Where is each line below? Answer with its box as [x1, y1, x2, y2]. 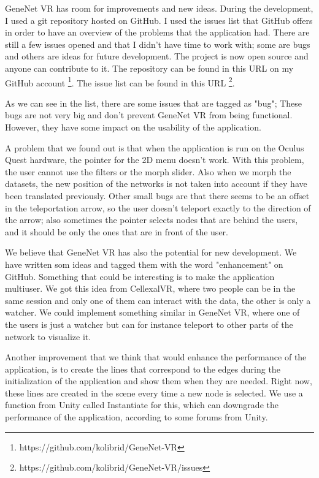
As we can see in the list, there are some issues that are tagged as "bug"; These [5, 96, 302, 109]
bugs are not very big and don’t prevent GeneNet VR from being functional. [5, 108, 293, 121]
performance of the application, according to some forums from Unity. [5, 411, 268, 423]
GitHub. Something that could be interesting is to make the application [5, 270, 275, 283]
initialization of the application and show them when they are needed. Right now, [5, 374, 312, 387]
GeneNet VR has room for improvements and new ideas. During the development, [5, 2, 313, 14]
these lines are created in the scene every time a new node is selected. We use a [5, 386, 303, 399]
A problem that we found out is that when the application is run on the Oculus [5, 141, 304, 154]
